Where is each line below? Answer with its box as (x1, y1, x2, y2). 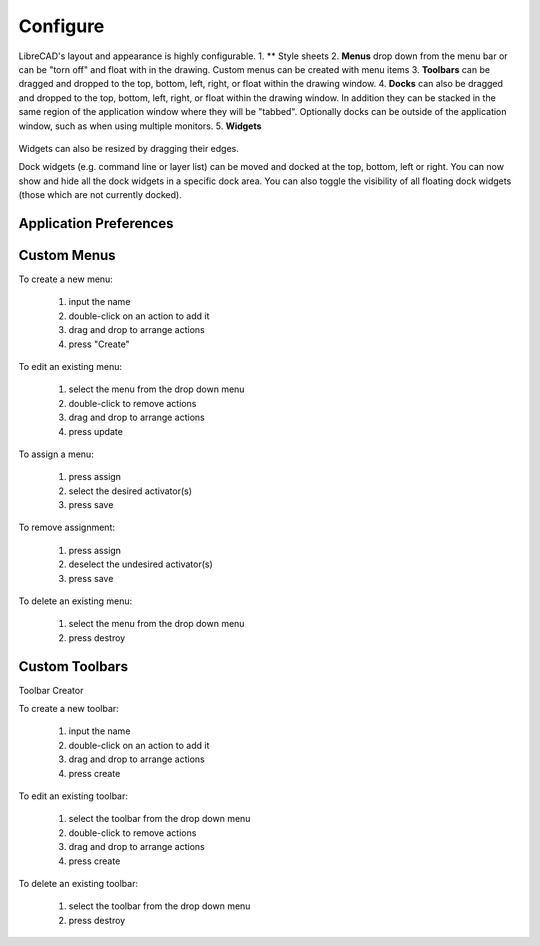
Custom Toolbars (18, 658, 129, 675)
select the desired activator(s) (68, 485, 193, 497)
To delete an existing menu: (18, 595, 133, 607)
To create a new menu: (18, 273, 114, 285)
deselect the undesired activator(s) (68, 558, 214, 570)
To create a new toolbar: (18, 703, 119, 715)
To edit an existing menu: (18, 360, 123, 372)
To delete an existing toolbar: (18, 878, 139, 889)
